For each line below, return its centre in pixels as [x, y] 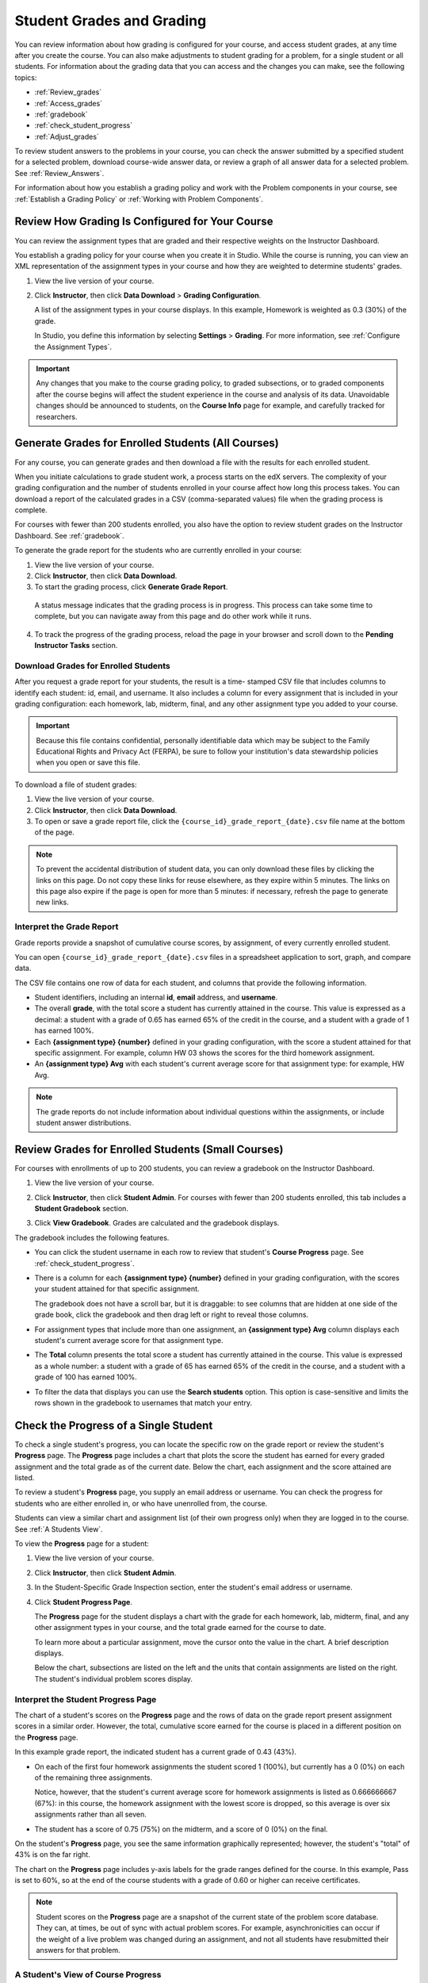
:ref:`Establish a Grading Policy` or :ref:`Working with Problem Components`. [139, 199]
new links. [52, 902]
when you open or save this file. [88, 762]
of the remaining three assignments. [94, 1778]
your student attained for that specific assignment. [117, 1289]
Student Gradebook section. [81, 1209]
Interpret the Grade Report [67, 926]
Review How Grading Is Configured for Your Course [144, 222]
